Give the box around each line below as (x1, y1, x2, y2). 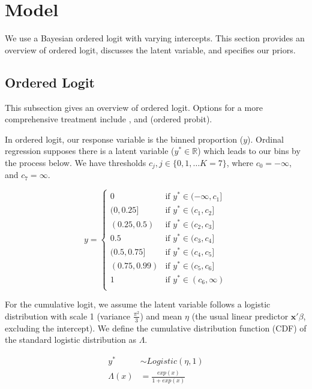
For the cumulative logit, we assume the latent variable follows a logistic (5, 298, 271, 310)
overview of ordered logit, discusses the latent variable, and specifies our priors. (5, 43, 296, 56)
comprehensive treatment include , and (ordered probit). (5, 113, 212, 125)
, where (226, 156, 254, 168)
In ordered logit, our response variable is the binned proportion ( (5, 132, 244, 145)
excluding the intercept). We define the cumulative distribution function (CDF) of (5, 321, 307, 334)
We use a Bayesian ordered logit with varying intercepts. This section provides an (5, 32, 305, 44)
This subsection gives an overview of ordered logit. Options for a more (5, 101, 263, 113)
